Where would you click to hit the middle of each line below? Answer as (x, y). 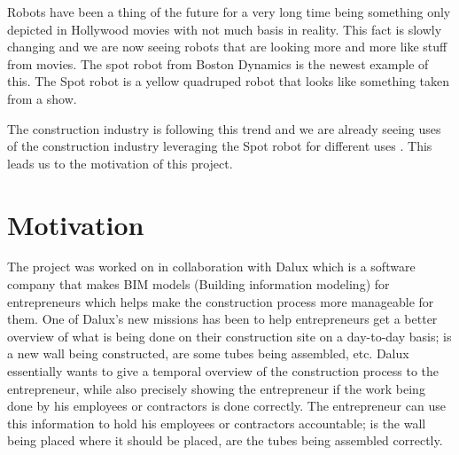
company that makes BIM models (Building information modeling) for (198, 284)
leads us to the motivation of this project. (120, 163)
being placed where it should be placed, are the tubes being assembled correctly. (225, 440)
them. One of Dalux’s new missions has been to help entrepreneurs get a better (222, 319)
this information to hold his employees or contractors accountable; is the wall (217, 423)
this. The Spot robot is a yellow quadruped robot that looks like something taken (229, 81)
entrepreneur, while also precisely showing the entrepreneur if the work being (216, 388)
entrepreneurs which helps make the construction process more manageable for (221, 301)
